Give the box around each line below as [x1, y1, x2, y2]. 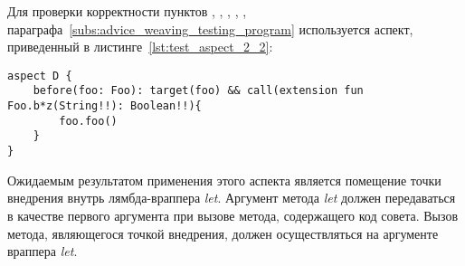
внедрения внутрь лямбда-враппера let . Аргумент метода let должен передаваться [7, 188, 456, 207]
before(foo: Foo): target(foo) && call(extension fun [33, 84, 364, 98]
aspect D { [7, 69, 72, 82]
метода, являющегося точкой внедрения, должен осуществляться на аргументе [7, 223, 439, 242]
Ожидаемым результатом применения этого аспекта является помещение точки [7, 170, 441, 189]
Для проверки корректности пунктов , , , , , [7, 2, 247, 20]
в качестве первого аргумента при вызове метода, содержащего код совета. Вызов [7, 205, 459, 224]
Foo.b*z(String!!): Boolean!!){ [7, 100, 202, 113]
